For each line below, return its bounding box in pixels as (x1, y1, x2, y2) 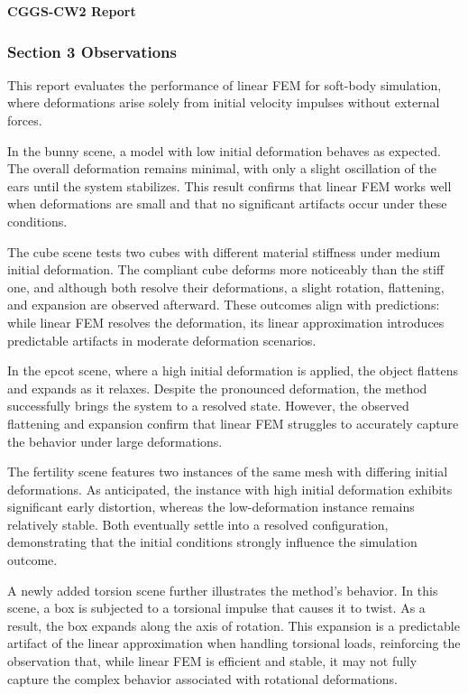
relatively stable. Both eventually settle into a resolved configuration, (7, 514, 389, 533)
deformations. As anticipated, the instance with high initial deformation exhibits (7, 479, 453, 498)
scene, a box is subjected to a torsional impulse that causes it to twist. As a (7, 598, 426, 617)
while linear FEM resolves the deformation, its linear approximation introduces (7, 312, 445, 331)
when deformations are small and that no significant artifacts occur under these (7, 194, 447, 213)
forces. (7, 111, 42, 129)
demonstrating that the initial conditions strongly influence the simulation (7, 532, 418, 551)
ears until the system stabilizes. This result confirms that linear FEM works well (7, 176, 452, 195)
